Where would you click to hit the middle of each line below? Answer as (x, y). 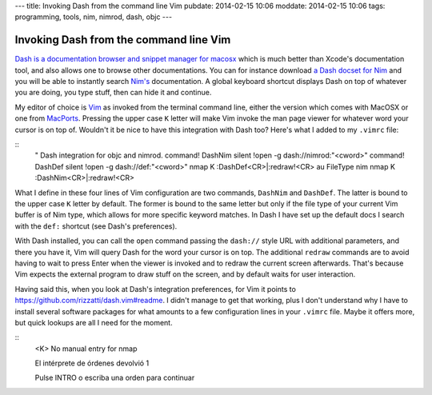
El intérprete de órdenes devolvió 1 (92, 363)
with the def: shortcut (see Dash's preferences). (96, 226)
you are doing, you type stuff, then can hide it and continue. (113, 93)
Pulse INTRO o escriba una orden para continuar (115, 378)
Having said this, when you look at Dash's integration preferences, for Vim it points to (155, 289)
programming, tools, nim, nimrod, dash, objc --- (93, 17)
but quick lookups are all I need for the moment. (94, 322)
